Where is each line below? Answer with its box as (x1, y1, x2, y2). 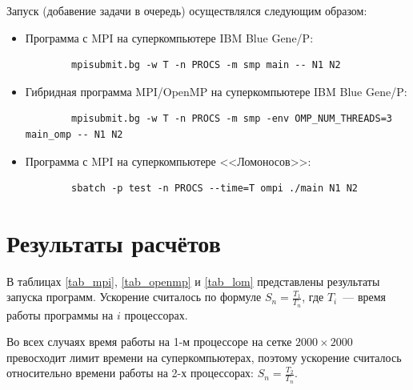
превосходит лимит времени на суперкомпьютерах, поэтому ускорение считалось (6, 348, 402, 365)
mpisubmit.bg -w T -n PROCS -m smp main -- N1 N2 (71, 59, 341, 71)
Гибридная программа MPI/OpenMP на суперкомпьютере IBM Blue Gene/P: (25, 82, 407, 99)
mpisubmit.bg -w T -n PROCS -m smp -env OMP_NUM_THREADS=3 (71, 113, 392, 125)
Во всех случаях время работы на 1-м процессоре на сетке (6, 333, 292, 350)
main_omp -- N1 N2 (25, 128, 123, 140)
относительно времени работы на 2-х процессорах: (6, 364, 254, 381)
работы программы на (6, 306, 114, 323)
